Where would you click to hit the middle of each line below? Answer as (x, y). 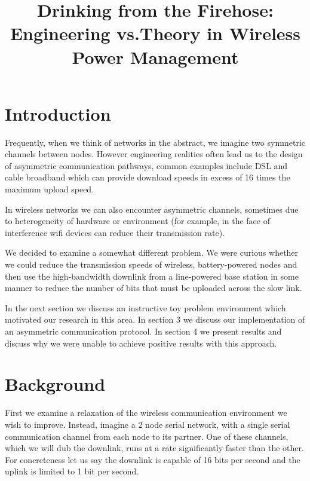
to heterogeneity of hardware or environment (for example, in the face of (137, 221)
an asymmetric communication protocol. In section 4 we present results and (143, 331)
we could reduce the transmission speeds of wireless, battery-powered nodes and (151, 264)
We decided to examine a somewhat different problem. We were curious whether (152, 252)
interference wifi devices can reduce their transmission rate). (115, 232)
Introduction (58, 113)
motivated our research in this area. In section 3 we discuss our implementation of (155, 319)
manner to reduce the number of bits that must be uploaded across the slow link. (154, 288)
